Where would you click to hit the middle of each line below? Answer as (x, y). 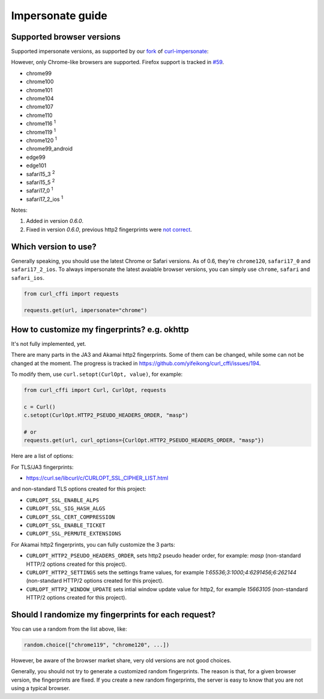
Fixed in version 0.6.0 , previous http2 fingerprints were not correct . (109, 229)
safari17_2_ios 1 (44, 199)
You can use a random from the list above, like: (69, 629)
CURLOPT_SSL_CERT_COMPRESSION (70, 517)
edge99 (36, 157)
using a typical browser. (40, 688)
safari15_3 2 (40, 173)
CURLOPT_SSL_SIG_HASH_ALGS (66, 509)
